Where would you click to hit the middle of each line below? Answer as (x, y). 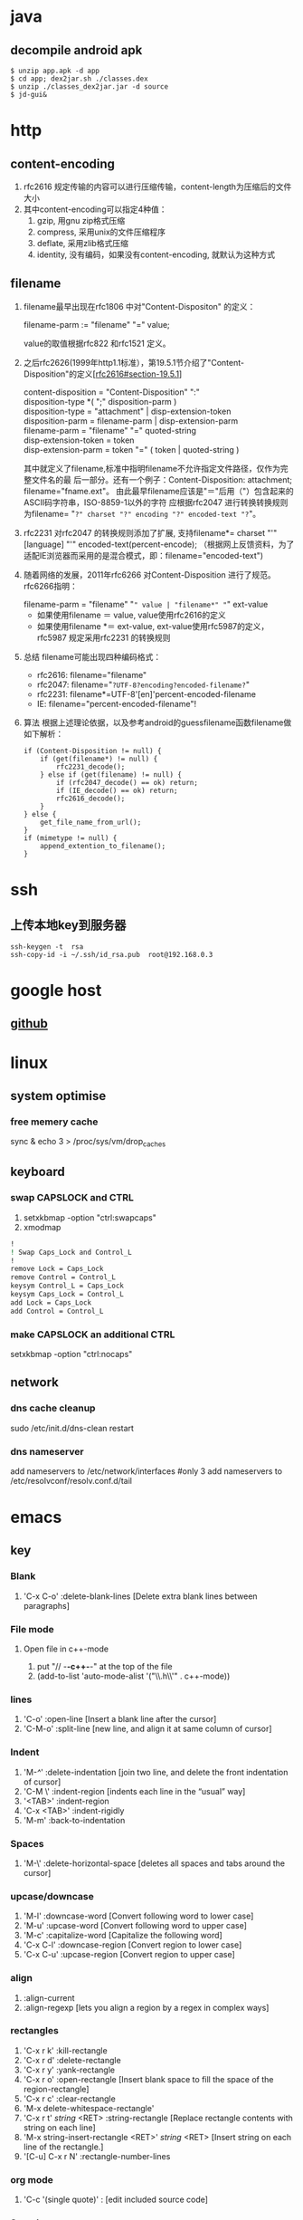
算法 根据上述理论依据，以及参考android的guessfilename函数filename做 (157, 722)
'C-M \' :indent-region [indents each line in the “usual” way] (134, 1791)
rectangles (35, 2031)
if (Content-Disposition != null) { (92, 751)
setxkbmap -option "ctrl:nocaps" (71, 1354)
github (29, 1024)
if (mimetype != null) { (70, 838)
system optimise (58, 1096)
